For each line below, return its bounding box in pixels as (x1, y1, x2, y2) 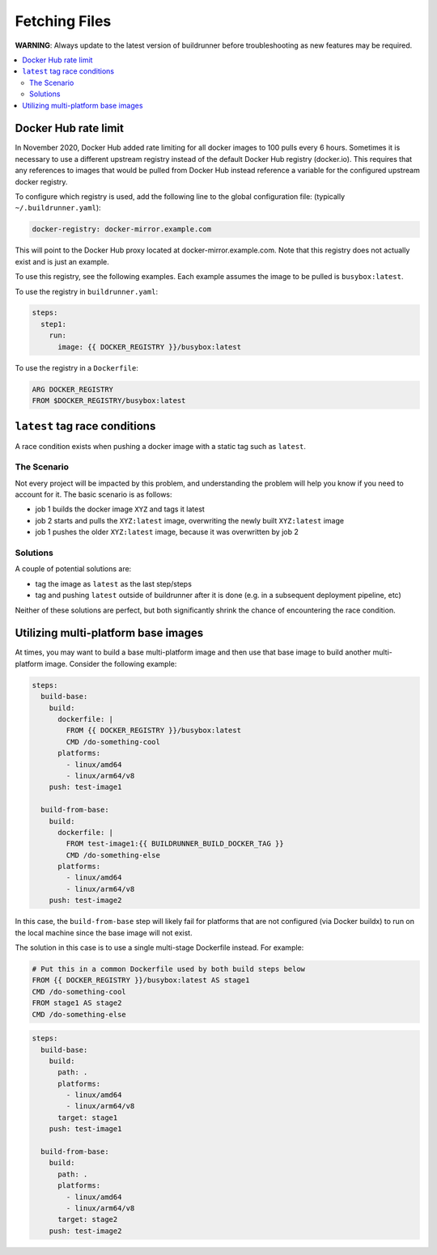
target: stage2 (57, 1215, 118, 1224)
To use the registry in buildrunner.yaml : (15, 286, 158, 296)
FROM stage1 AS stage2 (32, 998, 122, 1007)
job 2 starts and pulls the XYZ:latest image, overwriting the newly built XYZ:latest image (35, 515, 344, 525)
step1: (40, 320, 67, 329)
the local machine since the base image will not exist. (15, 927, 193, 938)
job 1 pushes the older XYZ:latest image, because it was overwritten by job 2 (35, 527, 299, 537)
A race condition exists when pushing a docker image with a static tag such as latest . (15, 441, 307, 451)
